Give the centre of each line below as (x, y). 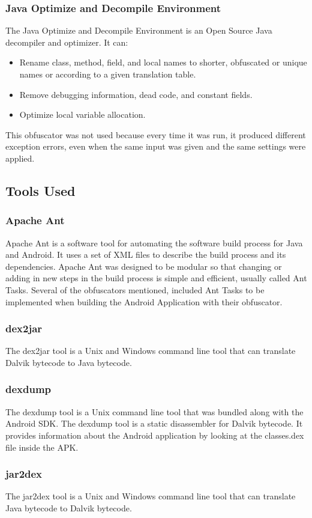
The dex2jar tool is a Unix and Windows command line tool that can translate (151, 351)
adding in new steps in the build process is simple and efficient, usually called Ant (156, 278)
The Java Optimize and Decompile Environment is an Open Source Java (139, 30)
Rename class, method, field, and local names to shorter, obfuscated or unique (163, 62)
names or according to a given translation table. (108, 74)
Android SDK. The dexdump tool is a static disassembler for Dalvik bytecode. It (154, 423)
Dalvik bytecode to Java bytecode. (69, 362)
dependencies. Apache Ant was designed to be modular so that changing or (144, 266)
